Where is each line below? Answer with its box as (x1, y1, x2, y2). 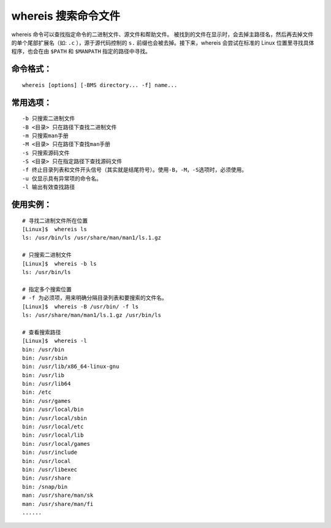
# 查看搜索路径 (22, 329, 61, 335)
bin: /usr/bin (22, 346, 64, 353)
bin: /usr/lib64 (22, 380, 71, 388)
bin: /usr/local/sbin (22, 415, 87, 421)
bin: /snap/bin (22, 483, 68, 490)
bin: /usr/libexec (22, 466, 78, 473)
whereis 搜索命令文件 (11, 9, 121, 23)
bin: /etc (22, 389, 51, 396)
